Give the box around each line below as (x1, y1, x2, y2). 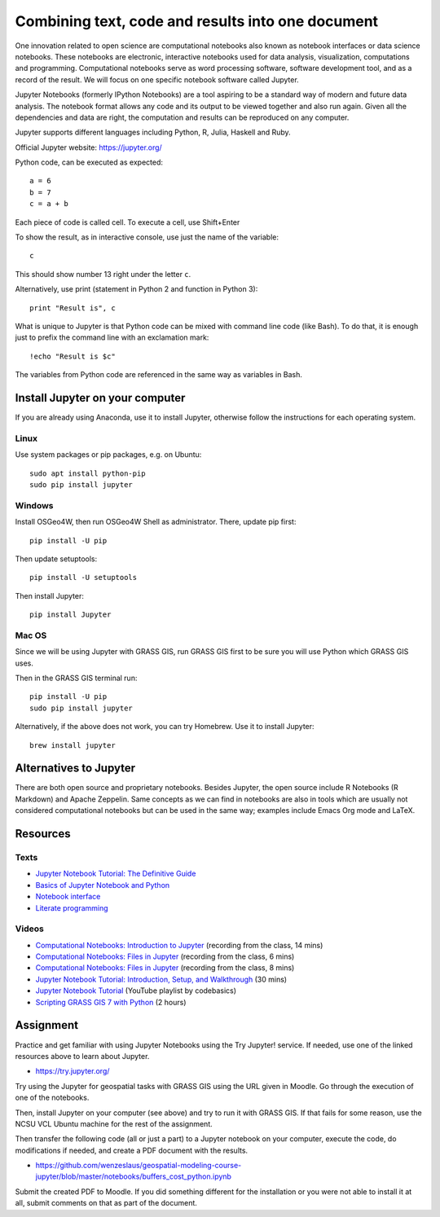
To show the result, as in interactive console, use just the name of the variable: (15, 232, 279, 242)
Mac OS (15, 630, 47, 641)
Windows (15, 499, 54, 511)
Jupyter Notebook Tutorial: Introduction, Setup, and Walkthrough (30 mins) (35, 974, 288, 984)
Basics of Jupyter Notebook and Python (35, 880, 170, 890)
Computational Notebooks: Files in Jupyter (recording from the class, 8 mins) (35, 963, 295, 973)
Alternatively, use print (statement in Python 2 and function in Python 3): (15, 284, 258, 294)
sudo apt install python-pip (29, 468, 146, 478)
